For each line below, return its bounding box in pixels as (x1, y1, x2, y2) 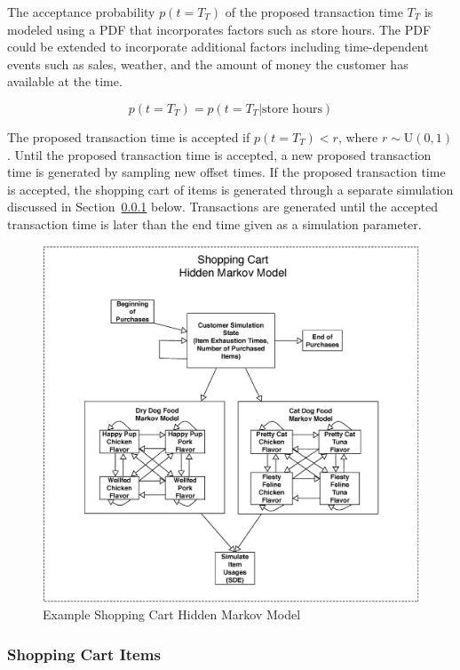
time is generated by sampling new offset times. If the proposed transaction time (7, 163, 446, 181)
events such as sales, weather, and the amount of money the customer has (7, 54, 408, 73)
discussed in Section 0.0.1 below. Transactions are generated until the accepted (7, 197, 439, 216)
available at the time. (7, 72, 123, 91)
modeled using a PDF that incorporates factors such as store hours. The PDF (7, 20, 432, 38)
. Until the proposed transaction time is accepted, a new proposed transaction (7, 145, 432, 164)
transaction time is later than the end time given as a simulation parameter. (7, 214, 422, 233)
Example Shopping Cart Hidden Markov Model (43, 605, 301, 624)
